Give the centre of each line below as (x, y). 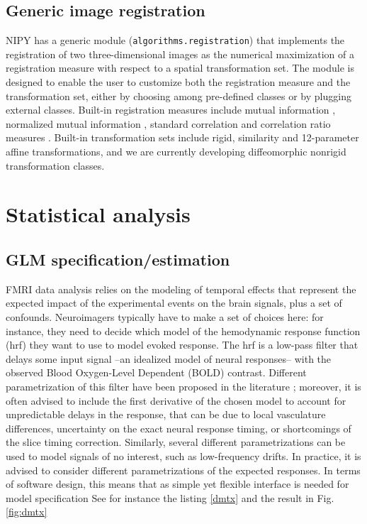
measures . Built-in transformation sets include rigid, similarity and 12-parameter (182, 137)
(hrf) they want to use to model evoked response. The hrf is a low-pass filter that (182, 345)
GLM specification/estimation (118, 259)
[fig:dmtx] (27, 512)
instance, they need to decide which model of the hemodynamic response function (183, 331)
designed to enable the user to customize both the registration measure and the (178, 82)
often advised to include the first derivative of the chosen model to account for (176, 400)
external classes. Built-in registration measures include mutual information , (171, 110)
